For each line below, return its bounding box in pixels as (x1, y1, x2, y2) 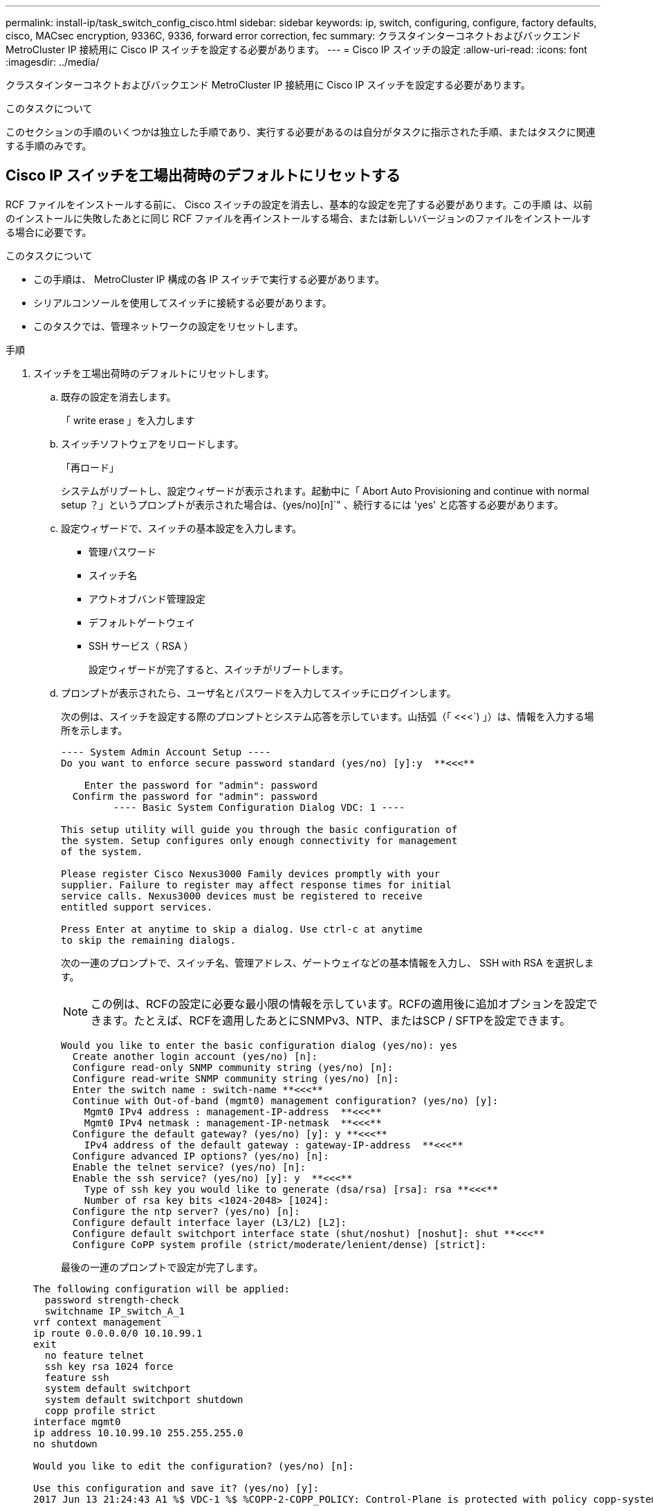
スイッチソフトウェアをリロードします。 (61, 437, 244, 450)
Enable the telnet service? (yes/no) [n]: (72, 1161, 306, 1173)
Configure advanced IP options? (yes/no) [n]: (72, 1150, 329, 1162)
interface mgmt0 (33, 1416, 121, 1427)
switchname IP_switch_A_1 (44, 1305, 185, 1317)
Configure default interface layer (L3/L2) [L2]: (72, 1216, 347, 1228)
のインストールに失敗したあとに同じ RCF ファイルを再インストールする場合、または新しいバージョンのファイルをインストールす (6, 212, 591, 224)
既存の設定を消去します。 (61, 390, 176, 403)
